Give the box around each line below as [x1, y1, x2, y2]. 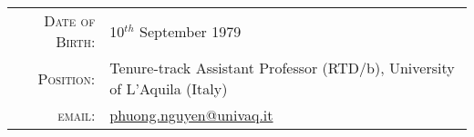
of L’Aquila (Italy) [109, 78, 228, 99]
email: [57, 104, 96, 125]
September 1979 [139, 20, 242, 42]
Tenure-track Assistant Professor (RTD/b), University [109, 57, 455, 78]
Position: [37, 67, 96, 89]
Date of [44, 10, 96, 31]
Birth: [56, 31, 96, 52]
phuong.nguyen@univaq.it [109, 104, 273, 125]
